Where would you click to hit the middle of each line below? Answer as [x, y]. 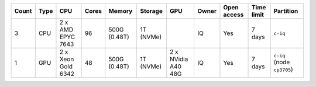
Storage [152, 11]
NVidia [179, 59]
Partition [286, 11]
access [233, 15]
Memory [121, 11]
